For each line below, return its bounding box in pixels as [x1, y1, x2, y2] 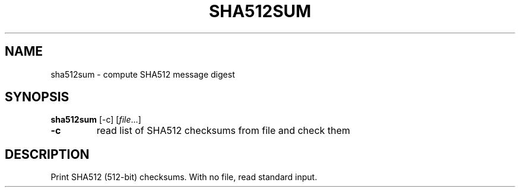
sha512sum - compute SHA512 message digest [50, 69, 235, 79]
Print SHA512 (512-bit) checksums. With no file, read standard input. [50, 172, 318, 183]
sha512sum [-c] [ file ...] [50, 114, 141, 125]
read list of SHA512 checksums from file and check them [96, 124, 350, 137]
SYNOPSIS [5, 89, 69, 105]
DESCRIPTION [5, 146, 90, 162]
